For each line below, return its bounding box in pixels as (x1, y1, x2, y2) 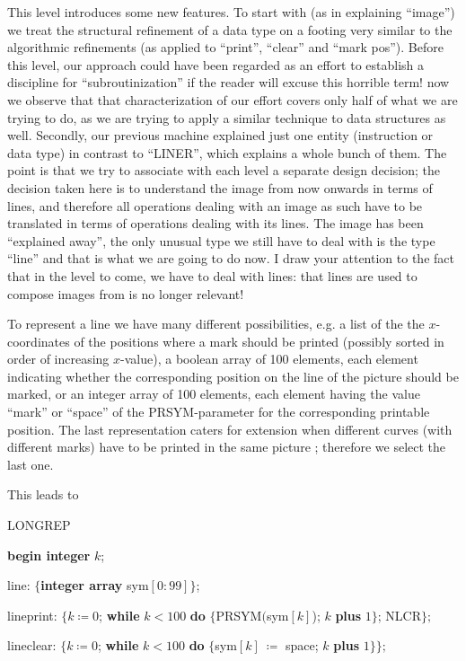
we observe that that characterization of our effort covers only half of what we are (7, 90, 458, 109)
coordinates (7, 331, 70, 350)
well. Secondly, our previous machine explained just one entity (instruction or (7, 126, 434, 145)
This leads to (7, 485, 79, 504)
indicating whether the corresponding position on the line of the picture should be (7, 366, 459, 385)
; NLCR (377, 605, 422, 624)
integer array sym (40, 576, 149, 595)
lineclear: (7, 636, 57, 655)
